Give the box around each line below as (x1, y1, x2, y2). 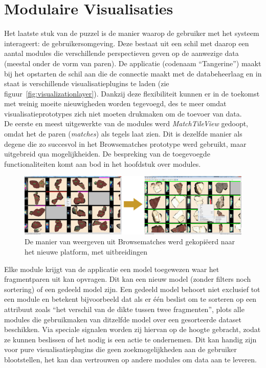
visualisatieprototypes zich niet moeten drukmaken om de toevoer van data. (4, 108, 242, 119)
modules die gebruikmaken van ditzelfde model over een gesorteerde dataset (4, 314, 241, 324)
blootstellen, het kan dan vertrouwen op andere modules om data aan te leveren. (4, 354, 257, 365)
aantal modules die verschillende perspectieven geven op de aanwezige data (4, 48, 239, 59)
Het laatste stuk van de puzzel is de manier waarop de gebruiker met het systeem (4, 28, 259, 38)
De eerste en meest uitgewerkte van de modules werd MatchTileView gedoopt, (4, 118, 249, 129)
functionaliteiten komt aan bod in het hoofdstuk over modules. (4, 158, 201, 169)
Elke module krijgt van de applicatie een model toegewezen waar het (4, 263, 219, 274)
